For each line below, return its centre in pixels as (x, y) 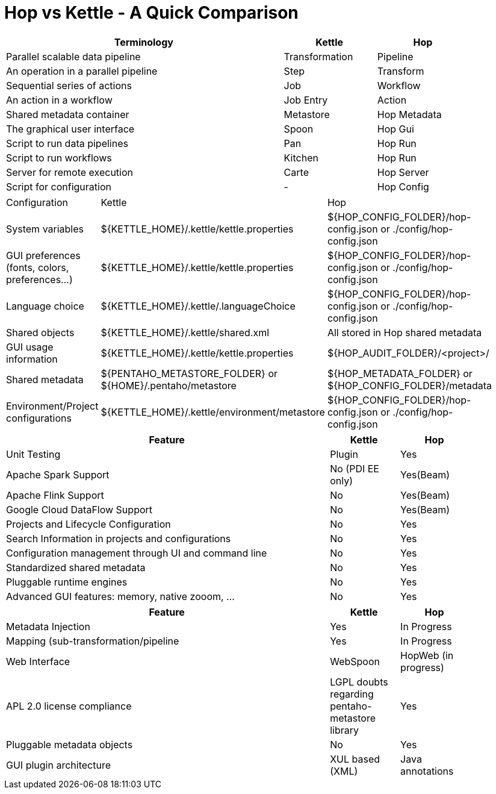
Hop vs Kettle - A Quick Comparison (151, 13)
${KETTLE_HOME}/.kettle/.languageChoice (198, 306)
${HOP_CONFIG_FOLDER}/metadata (409, 385)
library (345, 730)
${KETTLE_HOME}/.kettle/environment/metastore (213, 412)
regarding (352, 694)
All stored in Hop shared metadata (405, 332)
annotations (427, 771)
